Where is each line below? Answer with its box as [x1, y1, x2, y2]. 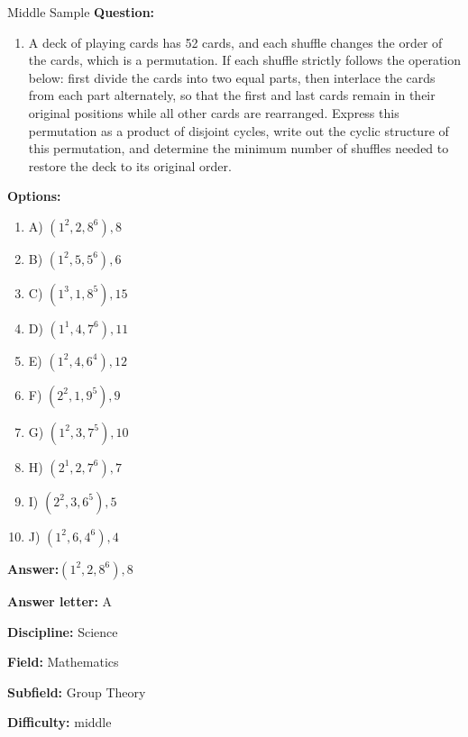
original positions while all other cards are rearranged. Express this [28, 103, 399, 122]
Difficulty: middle [7, 713, 112, 732]
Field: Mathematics [7, 652, 119, 671]
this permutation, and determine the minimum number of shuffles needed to [28, 139, 449, 158]
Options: [7, 187, 61, 205]
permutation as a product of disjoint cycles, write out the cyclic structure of [28, 121, 449, 140]
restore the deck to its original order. [28, 156, 232, 175]
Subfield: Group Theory [7, 682, 146, 701]
